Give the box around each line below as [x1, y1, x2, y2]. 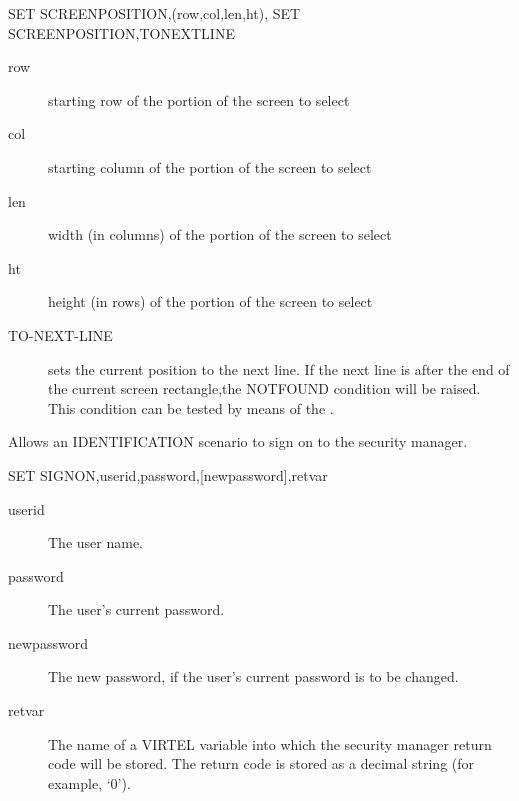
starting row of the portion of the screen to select [48, 89, 350, 110]
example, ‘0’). [48, 772, 131, 793]
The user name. [48, 532, 143, 553]
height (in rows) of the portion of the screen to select [48, 291, 373, 312]
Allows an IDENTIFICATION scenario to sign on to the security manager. [8, 431, 468, 452]
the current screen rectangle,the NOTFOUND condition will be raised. [48, 378, 481, 399]
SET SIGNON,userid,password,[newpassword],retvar [8, 464, 328, 485]
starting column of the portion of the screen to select [48, 156, 372, 177]
